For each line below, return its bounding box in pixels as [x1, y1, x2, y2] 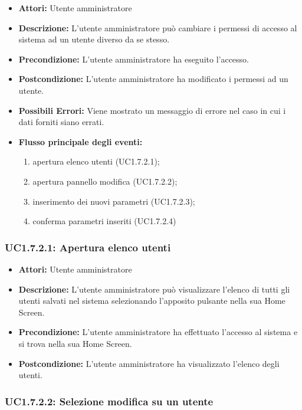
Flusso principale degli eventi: [18, 135, 143, 147]
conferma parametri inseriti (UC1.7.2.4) [32, 215, 176, 227]
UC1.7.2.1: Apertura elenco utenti [5, 240, 171, 254]
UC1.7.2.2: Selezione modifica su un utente [5, 393, 214, 408]
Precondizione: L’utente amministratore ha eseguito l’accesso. [18, 53, 249, 65]
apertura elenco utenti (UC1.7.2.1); [32, 155, 160, 168]
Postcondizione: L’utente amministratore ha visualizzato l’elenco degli [18, 357, 280, 369]
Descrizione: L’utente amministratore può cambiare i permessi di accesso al [18, 21, 297, 34]
